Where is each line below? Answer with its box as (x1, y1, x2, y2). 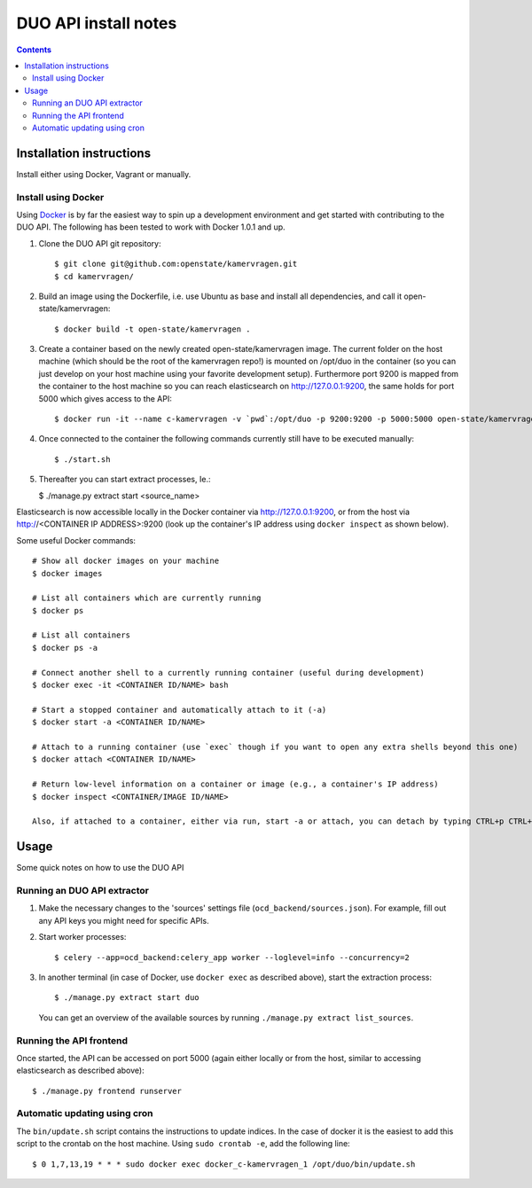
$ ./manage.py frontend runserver (32, 1086, 182, 1096)
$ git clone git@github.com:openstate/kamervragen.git (54, 259, 298, 270)
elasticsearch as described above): (16, 1065, 145, 1076)
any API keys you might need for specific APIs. (38, 915, 210, 926)
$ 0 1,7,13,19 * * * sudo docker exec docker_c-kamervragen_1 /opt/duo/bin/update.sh (32, 1159, 416, 1169)
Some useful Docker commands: (16, 535, 137, 545)
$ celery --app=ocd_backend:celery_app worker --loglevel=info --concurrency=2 (54, 952, 410, 962)
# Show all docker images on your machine (32, 556, 220, 567)
